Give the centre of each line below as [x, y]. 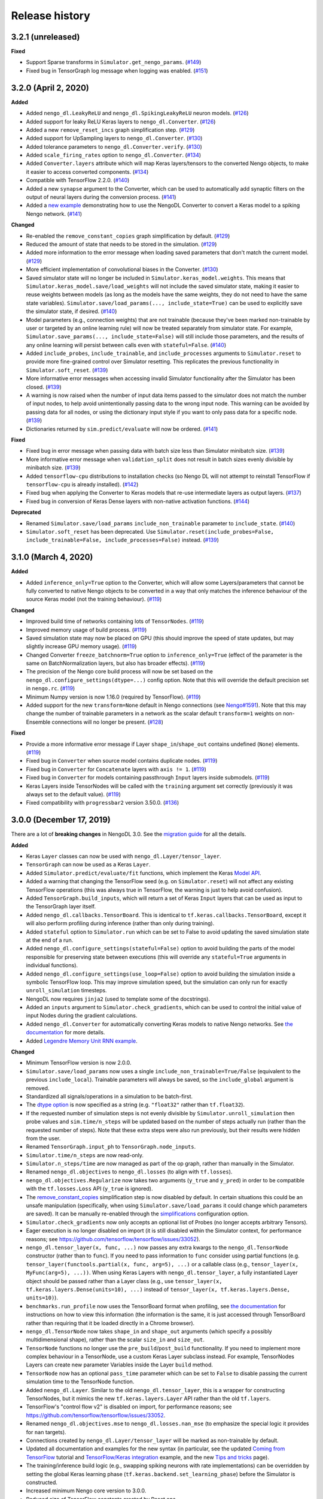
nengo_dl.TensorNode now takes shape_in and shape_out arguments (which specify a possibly [149, 1331]
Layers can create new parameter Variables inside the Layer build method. [120, 1365]
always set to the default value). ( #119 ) [73, 794]
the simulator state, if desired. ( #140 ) [71, 311]
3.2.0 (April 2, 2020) [50, 88]
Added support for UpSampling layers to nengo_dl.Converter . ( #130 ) [114, 139]
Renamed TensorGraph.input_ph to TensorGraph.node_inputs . [111, 1147]
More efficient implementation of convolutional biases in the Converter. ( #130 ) [122, 269]
